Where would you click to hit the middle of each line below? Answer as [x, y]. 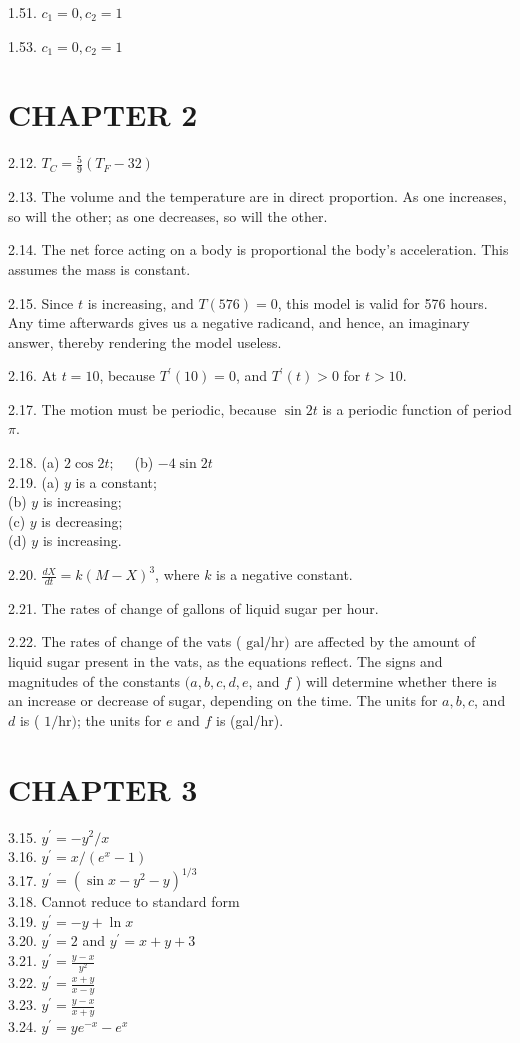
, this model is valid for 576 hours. [382, 302]
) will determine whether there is [396, 680]
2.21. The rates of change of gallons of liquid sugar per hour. [193, 607]
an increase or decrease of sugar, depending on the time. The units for [223, 700]
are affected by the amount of [385, 641]
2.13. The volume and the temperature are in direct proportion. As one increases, [257, 196]
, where [177, 574]
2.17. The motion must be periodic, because [142, 408]
